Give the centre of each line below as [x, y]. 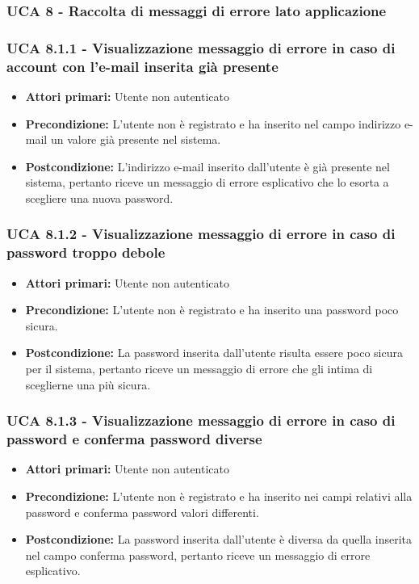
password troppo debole [86, 252]
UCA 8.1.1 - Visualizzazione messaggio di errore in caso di [201, 47]
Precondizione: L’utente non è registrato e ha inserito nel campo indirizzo [213, 123]
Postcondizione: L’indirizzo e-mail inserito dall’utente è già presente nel [207, 166]
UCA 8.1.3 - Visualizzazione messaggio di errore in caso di [201, 420]
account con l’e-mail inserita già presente [142, 66]
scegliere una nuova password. [99, 197]
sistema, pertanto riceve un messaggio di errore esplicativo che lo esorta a [207, 182]
